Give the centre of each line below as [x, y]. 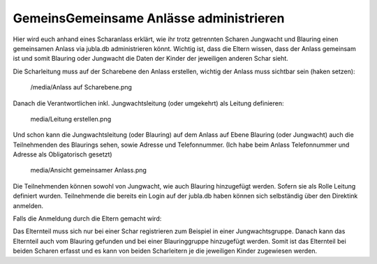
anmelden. [28, 205]
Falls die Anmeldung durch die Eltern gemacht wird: [87, 219]
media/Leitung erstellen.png [71, 119]
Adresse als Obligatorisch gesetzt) [62, 154]
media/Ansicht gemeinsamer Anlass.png [88, 170]
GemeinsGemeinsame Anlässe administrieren [149, 18]
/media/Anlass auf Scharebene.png [81, 87]
